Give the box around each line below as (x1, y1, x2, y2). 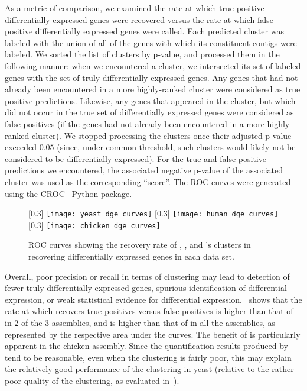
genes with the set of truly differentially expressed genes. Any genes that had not (5, 71, 298, 83)
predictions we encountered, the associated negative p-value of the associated (5, 164, 283, 176)
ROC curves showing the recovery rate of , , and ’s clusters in (28, 238, 251, 251)
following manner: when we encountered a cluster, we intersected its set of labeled (5, 59, 301, 72)
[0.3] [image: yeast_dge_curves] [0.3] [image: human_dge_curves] (28, 207, 279, 219)
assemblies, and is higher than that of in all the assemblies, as (51, 316, 275, 328)
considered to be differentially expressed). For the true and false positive (5, 152, 266, 164)
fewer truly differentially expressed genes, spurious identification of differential (5, 282, 287, 294)
